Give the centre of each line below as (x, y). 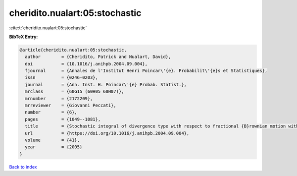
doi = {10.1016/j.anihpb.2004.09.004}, (86, 64)
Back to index (23, 167)
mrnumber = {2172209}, (59, 98)
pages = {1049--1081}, (63, 119)
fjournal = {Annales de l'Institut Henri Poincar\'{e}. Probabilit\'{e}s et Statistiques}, (146, 71)
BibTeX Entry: (24, 37)
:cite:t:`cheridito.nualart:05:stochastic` (48, 28)
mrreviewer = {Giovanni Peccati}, (71, 106)
